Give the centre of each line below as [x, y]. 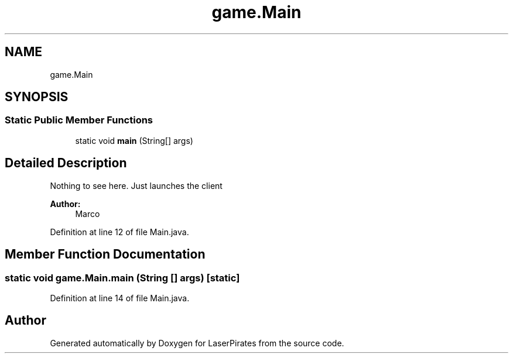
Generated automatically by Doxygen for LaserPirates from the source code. [197, 343]
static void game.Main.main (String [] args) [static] [122, 278]
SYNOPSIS [37, 97]
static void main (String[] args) [134, 140]
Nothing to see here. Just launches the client [136, 185]
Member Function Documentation [105, 254]
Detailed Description [66, 163]
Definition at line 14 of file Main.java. [120, 298]
